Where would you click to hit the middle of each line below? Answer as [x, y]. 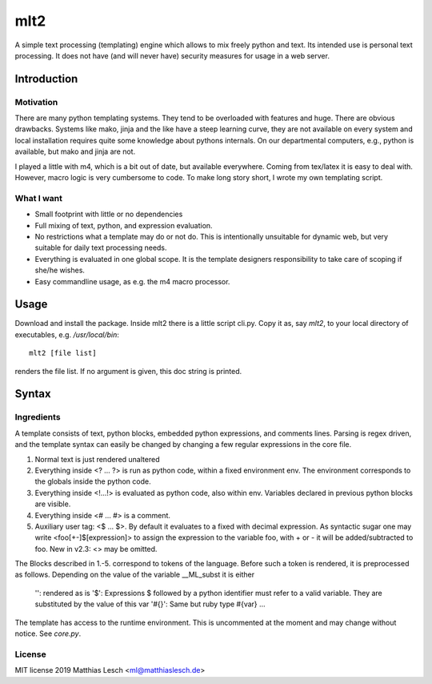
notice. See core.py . [48, 634]
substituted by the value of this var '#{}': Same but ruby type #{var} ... [150, 604]
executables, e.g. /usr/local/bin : [67, 334]
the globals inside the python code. [93, 481]
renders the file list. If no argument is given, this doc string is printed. [128, 371]
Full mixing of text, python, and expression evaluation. [124, 225]
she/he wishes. [60, 270]
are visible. [53, 504]
